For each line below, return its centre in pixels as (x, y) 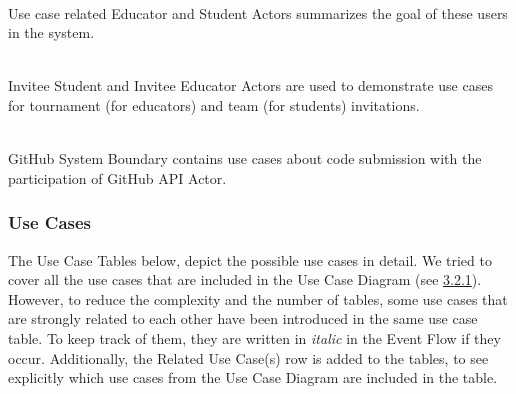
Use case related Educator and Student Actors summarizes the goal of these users (258, 12)
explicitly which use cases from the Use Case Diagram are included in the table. (253, 377)
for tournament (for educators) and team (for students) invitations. (214, 104)
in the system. (51, 32)
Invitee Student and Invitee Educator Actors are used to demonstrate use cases (250, 85)
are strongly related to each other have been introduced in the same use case (243, 318)
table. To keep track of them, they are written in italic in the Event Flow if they (254, 337)
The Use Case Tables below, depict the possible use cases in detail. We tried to (250, 259)
